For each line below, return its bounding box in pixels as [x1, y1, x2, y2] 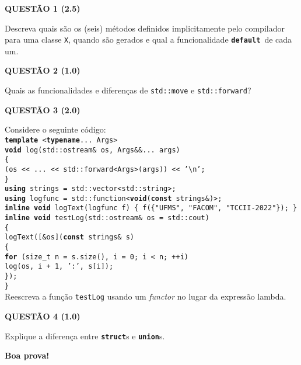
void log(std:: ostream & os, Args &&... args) [5, 145, 180, 154]
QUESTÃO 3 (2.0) [5, 103, 80, 116]
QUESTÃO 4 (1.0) [5, 310, 80, 322]
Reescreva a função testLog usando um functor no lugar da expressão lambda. [5, 290, 286, 303]
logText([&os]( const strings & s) [5, 233, 134, 242]
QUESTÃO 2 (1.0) [5, 64, 80, 77]
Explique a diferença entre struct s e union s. [5, 329, 165, 342]
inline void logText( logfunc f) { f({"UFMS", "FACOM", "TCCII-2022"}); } [5, 204, 297, 213]
